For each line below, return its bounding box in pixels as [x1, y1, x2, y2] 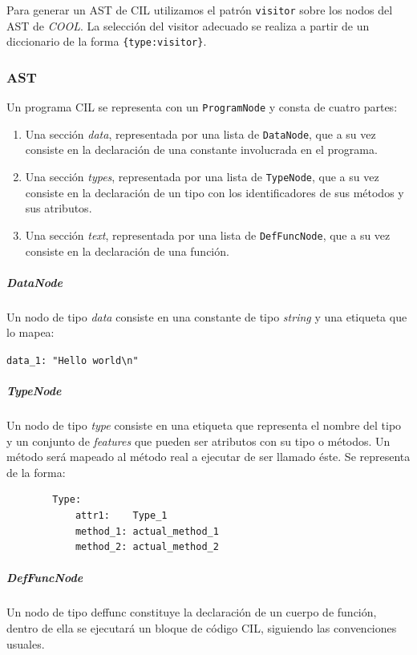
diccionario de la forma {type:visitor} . [6, 33, 207, 50]
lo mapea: [6, 324, 55, 341]
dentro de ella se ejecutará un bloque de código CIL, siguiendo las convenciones [6, 620, 397, 636]
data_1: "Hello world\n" [6, 354, 139, 366]
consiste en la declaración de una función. [25, 242, 229, 259]
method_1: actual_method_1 [75, 525, 219, 537]
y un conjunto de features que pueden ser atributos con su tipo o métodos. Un [6, 432, 391, 449]
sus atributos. [25, 200, 92, 216]
